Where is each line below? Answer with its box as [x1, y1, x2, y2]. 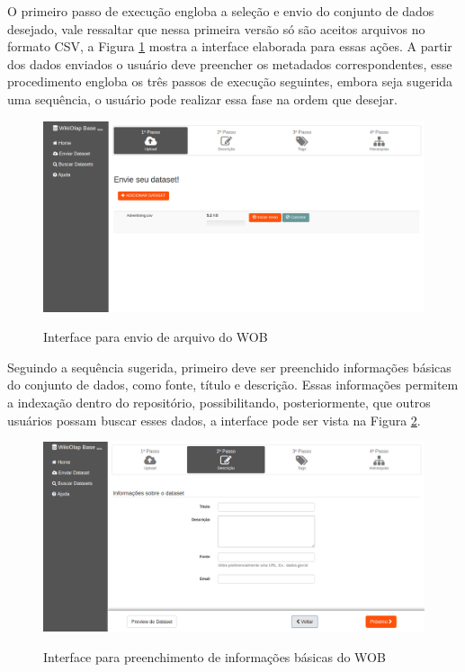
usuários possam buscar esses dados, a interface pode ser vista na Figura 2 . [7, 410, 421, 429]
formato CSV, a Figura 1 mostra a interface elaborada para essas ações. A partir [7, 37, 452, 56]
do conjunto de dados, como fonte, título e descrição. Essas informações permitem [7, 375, 459, 394]
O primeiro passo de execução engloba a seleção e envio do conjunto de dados [7, 2, 434, 20]
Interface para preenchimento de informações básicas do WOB [43, 647, 386, 666]
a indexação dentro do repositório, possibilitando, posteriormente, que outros [7, 392, 431, 411]
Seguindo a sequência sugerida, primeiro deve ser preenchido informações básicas [7, 357, 452, 376]
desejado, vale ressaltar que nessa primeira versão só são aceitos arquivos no [7, 19, 425, 38]
